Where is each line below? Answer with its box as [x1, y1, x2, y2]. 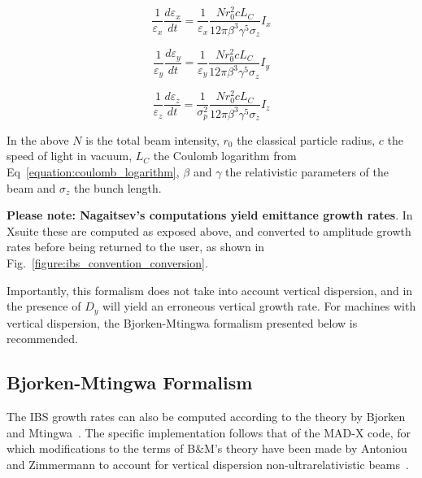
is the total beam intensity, [85, 131, 220, 148]
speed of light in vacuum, [7, 147, 133, 164]
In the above [7, 131, 69, 148]
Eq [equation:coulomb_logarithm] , [7, 163, 180, 180]
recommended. [7, 330, 78, 347]
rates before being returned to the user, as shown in [7, 238, 265, 255]
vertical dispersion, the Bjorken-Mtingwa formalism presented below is [7, 314, 358, 331]
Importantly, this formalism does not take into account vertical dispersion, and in [7, 281, 413, 298]
